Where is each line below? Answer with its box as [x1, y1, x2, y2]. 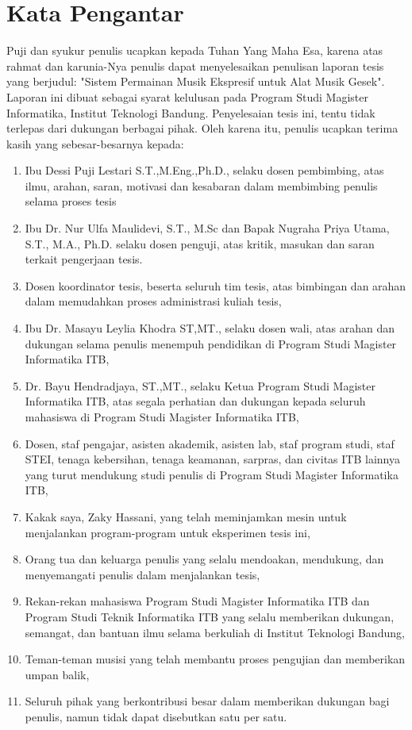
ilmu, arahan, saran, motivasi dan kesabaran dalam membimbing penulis [25, 177, 378, 194]
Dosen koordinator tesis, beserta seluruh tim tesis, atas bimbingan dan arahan [25, 277, 406, 294]
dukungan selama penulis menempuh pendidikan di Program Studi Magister [25, 335, 397, 352]
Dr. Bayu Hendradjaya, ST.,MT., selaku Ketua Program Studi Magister [25, 377, 376, 394]
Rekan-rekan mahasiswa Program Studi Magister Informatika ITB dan [25, 593, 370, 609]
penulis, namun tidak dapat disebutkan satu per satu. [25, 708, 287, 724]
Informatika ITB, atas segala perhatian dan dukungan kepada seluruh [25, 393, 366, 409]
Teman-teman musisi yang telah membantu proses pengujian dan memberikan [25, 651, 406, 667]
